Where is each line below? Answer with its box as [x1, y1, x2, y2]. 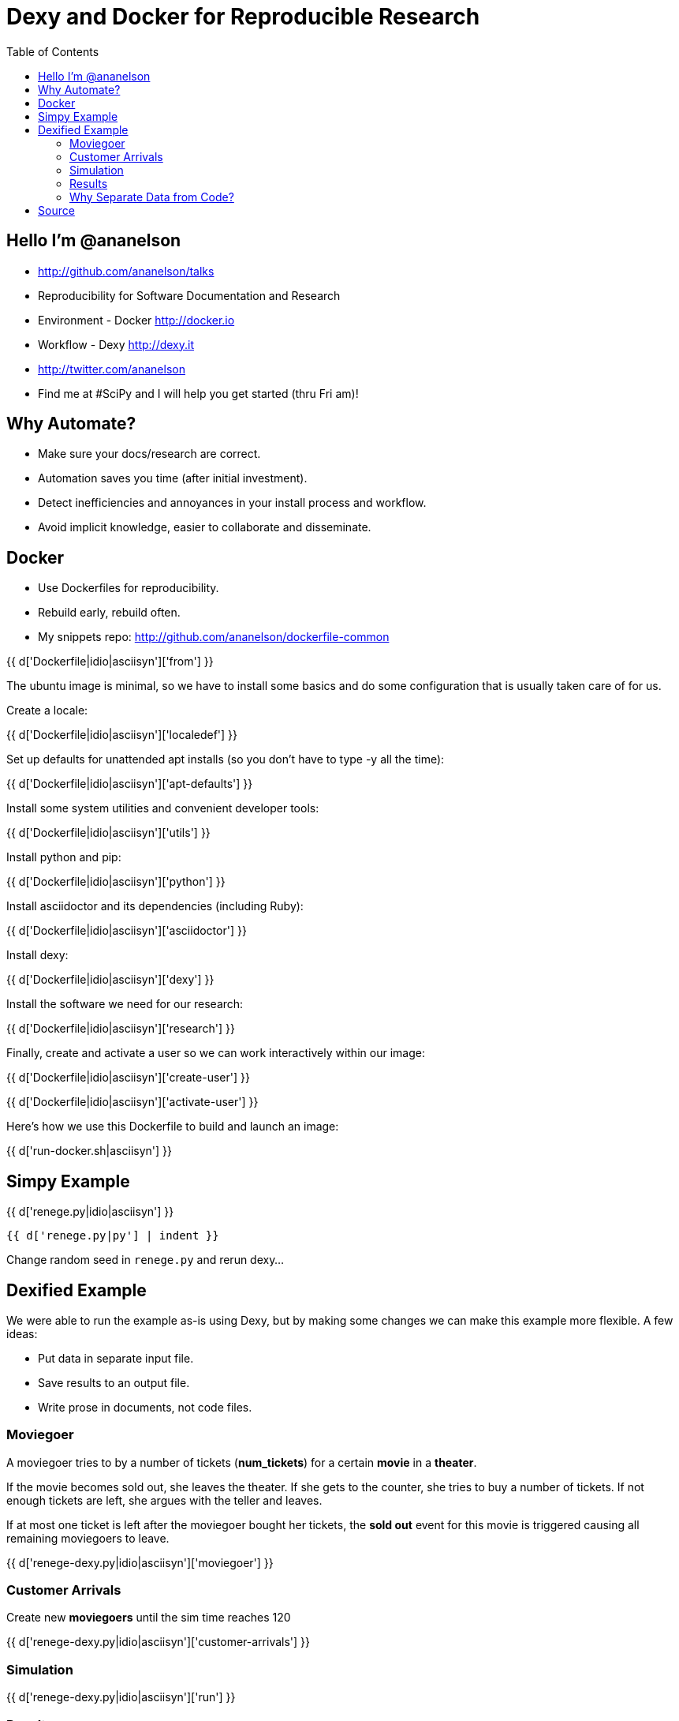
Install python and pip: [6, 850, 121, 864]
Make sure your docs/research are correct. [38, 447, 261, 461]
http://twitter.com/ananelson [38, 362, 185, 376]
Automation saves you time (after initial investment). [38, 471, 308, 486]
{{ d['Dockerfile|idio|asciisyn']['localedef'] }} [6, 728, 238, 742]
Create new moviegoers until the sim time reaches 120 [6, 1610, 291, 1625]
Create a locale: [6, 703, 88, 718]
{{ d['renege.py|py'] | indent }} [6, 1229, 219, 1243]
